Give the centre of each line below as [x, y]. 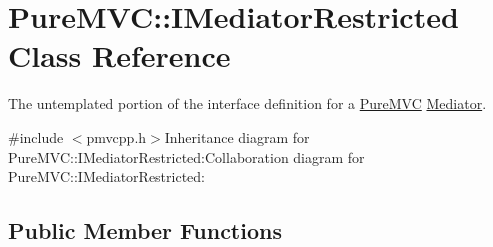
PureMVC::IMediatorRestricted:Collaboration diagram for [186, 156]
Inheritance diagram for [237, 136]
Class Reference [119, 55]
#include [36, 136]
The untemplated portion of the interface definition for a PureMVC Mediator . [247, 103]
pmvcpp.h [116, 136]
